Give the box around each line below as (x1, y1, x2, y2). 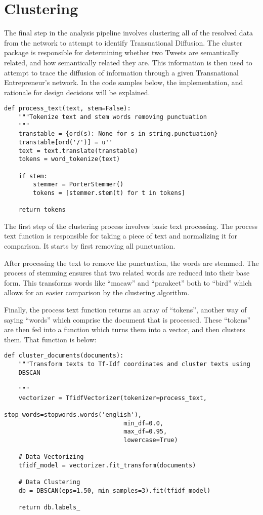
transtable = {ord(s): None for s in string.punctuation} (18, 130, 218, 138)
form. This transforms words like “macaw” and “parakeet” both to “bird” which (4, 277, 252, 288)
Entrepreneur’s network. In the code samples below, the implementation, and (4, 77, 243, 88)
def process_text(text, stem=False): (4, 105, 131, 112)
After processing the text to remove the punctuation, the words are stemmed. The (4, 257, 259, 268)
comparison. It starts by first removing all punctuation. (4, 241, 176, 251)
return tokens (18, 206, 66, 214)
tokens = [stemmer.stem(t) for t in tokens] (33, 189, 185, 196)
